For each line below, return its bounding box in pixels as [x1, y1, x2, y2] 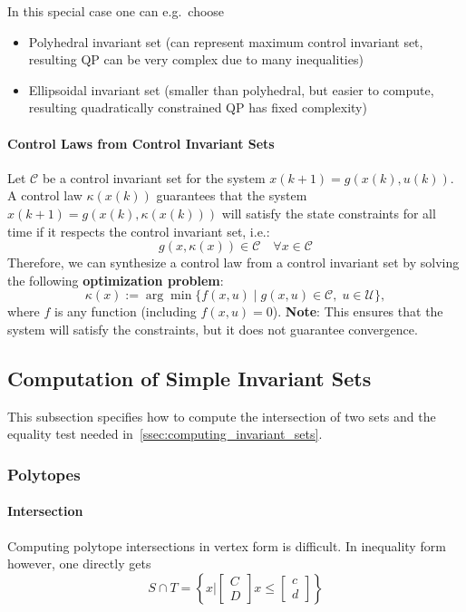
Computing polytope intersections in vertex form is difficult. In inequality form [7, 536, 446, 555]
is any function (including [54, 302, 197, 321]
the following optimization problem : [7, 270, 224, 289]
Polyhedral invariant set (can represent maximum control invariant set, [28, 32, 423, 51]
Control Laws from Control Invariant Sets [7, 133, 275, 152]
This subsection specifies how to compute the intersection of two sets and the [7, 406, 436, 425]
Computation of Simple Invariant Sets [7, 364, 372, 392]
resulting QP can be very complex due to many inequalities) [28, 50, 364, 69]
